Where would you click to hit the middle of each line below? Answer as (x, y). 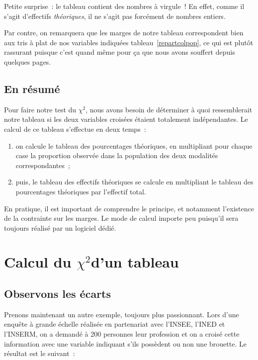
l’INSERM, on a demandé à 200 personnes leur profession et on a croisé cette (122, 334)
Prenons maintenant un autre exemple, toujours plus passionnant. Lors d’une (122, 314)
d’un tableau (135, 262)
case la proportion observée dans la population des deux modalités (117, 155)
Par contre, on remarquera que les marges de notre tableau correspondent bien (124, 33)
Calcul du (38, 262)
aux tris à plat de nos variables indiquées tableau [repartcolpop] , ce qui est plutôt (129, 42)
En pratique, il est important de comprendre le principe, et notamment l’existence (129, 208)
